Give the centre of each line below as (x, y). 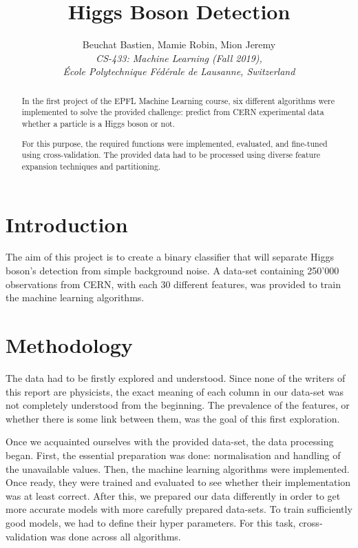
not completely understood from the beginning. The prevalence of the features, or (178, 405)
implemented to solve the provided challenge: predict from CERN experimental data (173, 112)
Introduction (67, 224)
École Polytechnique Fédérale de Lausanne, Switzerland (179, 71)
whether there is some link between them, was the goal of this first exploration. (173, 418)
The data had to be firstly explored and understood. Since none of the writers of (176, 377)
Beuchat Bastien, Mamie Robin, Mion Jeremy (179, 44)
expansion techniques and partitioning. (91, 166)
